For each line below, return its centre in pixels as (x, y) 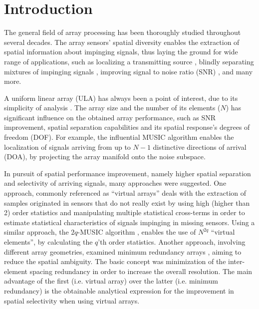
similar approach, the (36, 232)
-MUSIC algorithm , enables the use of (137, 232)
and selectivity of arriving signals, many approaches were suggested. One (115, 183)
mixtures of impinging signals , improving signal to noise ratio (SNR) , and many (129, 71)
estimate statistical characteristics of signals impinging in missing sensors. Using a (129, 222)
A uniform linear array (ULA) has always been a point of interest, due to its (121, 98)
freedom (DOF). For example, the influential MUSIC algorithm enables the (119, 137)
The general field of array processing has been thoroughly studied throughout (123, 32)
